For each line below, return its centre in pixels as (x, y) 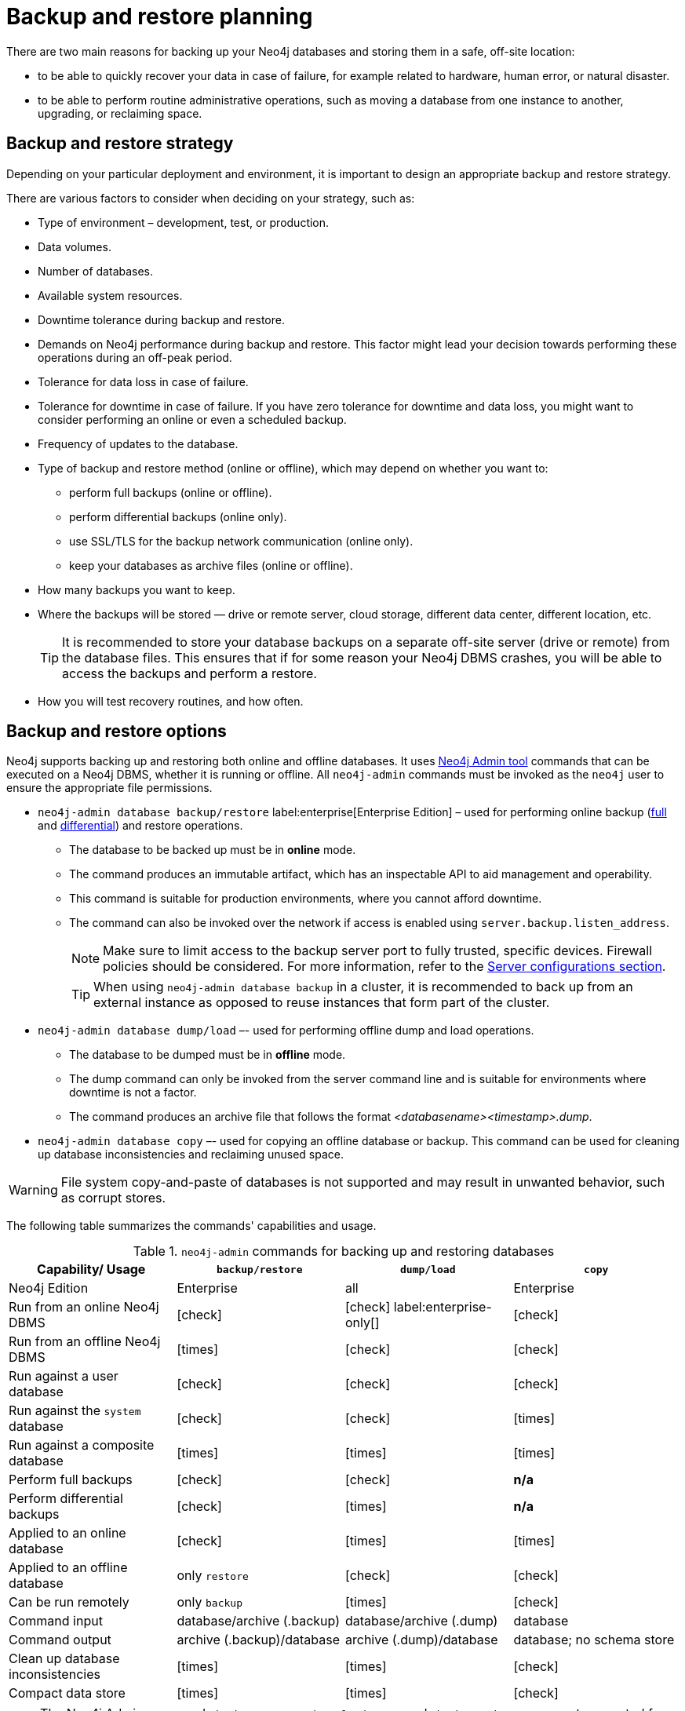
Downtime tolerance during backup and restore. (161, 319)
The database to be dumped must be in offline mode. (208, 1055)
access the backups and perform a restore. (189, 673)
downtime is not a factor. (133, 1093)
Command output (60, 1640)
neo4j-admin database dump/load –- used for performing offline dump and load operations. (286, 1031)
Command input (56, 1621)
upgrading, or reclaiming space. (120, 113)
